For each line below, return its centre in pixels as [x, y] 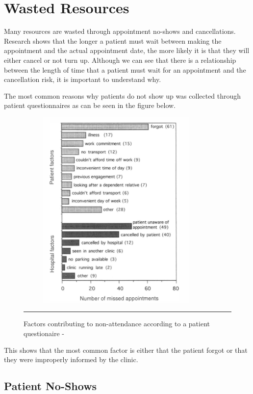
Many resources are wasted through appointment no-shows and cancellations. [120, 31]
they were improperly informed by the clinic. [71, 359]
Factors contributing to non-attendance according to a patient [117, 324]
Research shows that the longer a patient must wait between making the [113, 40]
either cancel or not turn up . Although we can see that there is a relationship [120, 60]
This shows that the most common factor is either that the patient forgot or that [126, 350]
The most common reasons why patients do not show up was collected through [123, 95]
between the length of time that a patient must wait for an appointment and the [125, 69]
